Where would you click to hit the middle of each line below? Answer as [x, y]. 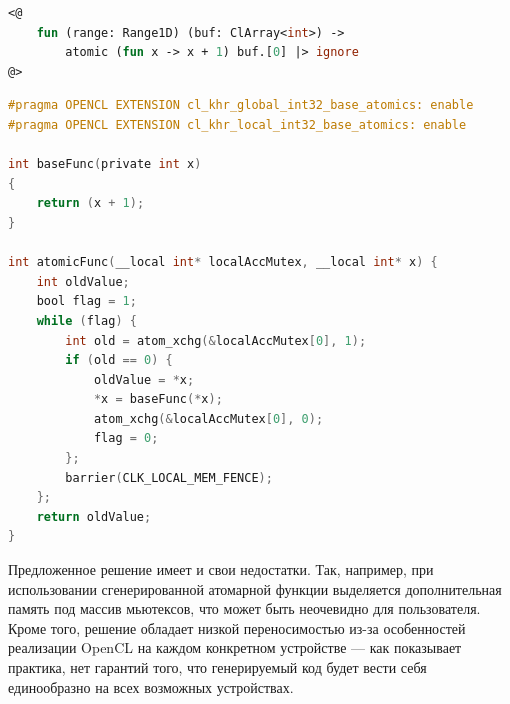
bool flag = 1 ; [86, 301]
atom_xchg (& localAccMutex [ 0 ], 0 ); [208, 418]
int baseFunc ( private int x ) [105, 164]
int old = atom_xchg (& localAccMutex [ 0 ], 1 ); [216, 340]
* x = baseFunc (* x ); [158, 399]
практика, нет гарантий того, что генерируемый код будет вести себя [217, 667]
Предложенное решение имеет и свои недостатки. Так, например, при [221, 569]
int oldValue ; [83, 281]
